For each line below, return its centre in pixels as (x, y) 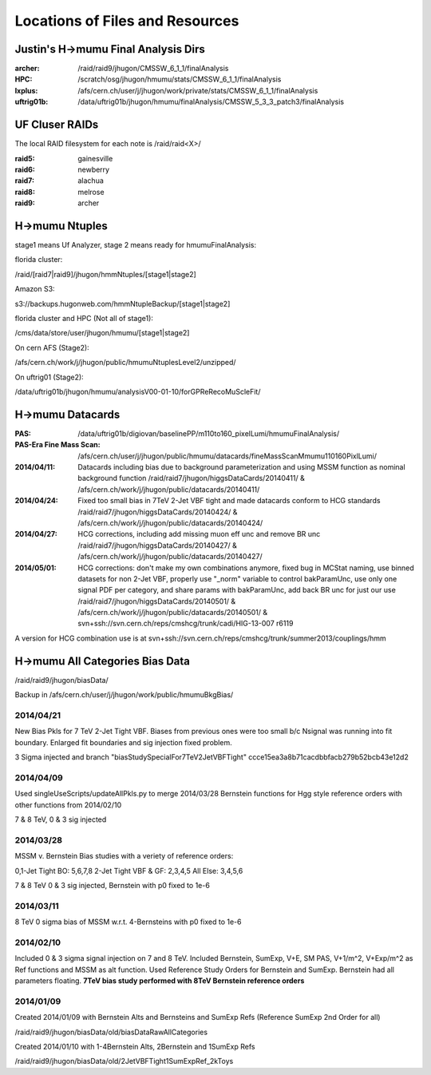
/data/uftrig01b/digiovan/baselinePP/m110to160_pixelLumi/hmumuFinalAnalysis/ (208, 433)
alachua (91, 180)
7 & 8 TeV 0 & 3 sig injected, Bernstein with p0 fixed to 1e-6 (113, 885)
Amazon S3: (35, 289)
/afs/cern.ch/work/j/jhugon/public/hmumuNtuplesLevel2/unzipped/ (125, 363)
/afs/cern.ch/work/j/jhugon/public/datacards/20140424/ (170, 522)
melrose (91, 192)
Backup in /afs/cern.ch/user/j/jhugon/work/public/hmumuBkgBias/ (124, 695)
